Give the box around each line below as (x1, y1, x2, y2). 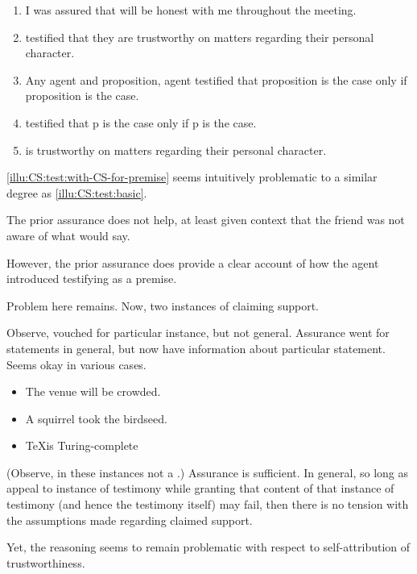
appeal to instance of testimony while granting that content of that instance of (6, 480, 394, 497)
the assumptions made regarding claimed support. (6, 511, 253, 528)
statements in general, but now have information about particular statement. (6, 339, 386, 356)
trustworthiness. (6, 554, 85, 571)
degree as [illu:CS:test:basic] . (6, 184, 147, 201)
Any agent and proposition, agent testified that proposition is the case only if (25, 71, 407, 88)
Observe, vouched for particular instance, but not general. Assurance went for (6, 324, 390, 341)
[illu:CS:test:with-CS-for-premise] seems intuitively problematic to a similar (6, 168, 378, 185)
